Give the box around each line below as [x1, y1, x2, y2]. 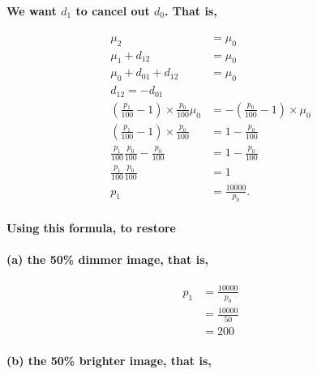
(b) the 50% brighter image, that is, [6, 352, 212, 369]
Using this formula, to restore [6, 219, 176, 236]
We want [6, 2, 57, 19]
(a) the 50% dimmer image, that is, [6, 251, 209, 268]
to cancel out [75, 2, 150, 19]
